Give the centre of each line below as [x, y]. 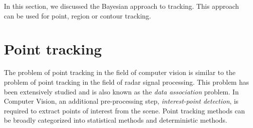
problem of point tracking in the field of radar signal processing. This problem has [126, 82]
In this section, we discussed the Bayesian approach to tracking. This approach [122, 6]
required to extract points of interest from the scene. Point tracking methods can [125, 110]
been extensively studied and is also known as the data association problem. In [121, 91]
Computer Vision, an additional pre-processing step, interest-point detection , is [121, 101]
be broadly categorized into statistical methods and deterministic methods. [116, 120]
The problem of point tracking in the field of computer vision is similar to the [120, 72]
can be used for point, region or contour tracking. [78, 15]
